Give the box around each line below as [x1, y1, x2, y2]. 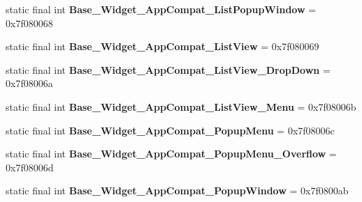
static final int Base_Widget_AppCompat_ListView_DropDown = [6, 62, 331, 77]
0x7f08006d [6, 160, 54, 174]
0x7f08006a [6, 76, 53, 91]
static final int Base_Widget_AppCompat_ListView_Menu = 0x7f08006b [6, 99, 356, 114]
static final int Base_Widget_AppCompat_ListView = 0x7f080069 [6, 39, 319, 54]
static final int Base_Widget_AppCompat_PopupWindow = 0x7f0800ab [6, 183, 349, 198]
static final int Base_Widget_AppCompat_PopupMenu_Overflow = [6, 146, 337, 161]
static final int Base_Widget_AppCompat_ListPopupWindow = [6, 2, 317, 16]
